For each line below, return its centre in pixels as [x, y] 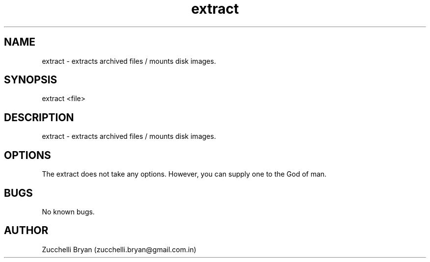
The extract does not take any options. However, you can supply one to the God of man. [184, 174]
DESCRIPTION [39, 117]
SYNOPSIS [31, 80]
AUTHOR [26, 231]
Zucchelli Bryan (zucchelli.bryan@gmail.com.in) [119, 249]
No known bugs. [68, 211]
